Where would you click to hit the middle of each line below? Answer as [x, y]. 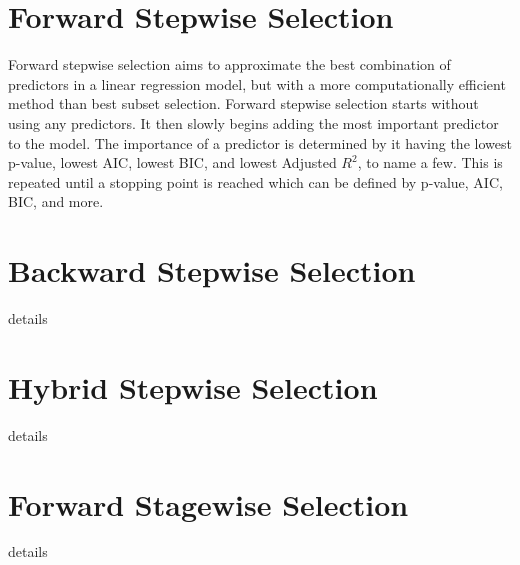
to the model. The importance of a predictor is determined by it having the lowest [260, 142]
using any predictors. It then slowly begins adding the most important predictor [253, 122]
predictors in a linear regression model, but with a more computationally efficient [257, 83]
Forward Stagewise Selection [208, 503]
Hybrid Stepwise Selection [193, 386]
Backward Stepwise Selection [212, 270]
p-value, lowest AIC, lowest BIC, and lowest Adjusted [172, 162]
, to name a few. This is [430, 162]
